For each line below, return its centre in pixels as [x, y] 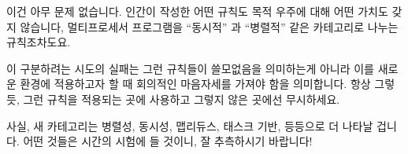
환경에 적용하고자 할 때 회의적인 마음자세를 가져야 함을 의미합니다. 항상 [195, 84]
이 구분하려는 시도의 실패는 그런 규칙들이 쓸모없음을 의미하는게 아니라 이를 [190, 68]
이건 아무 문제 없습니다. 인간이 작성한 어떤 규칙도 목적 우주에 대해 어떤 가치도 [197, 11]
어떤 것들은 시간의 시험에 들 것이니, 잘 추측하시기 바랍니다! [168, 141]
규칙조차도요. [39, 42]
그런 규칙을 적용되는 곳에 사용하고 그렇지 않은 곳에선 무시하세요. [182, 99]
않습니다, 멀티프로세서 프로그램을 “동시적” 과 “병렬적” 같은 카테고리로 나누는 [209, 26]
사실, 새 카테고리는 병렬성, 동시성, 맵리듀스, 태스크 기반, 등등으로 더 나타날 [190, 125]
